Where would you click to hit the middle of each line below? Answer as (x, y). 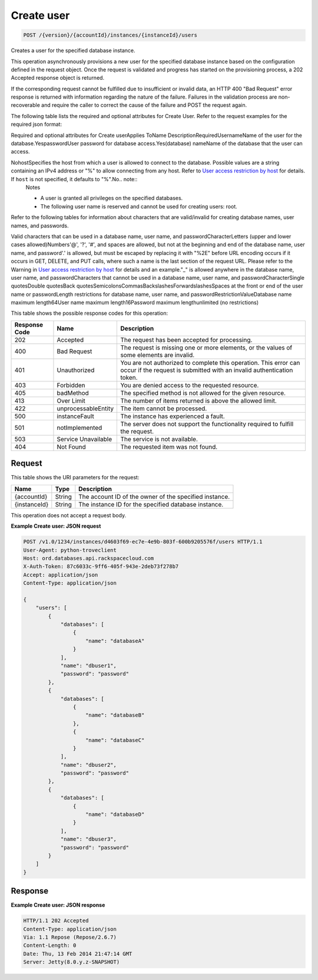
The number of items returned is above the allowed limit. (198, 400)
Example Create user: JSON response (58, 905)
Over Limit (71, 400)
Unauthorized (76, 370)
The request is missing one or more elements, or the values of (206, 347)
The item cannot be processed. (164, 409)
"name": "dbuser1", (89, 665)
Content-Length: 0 (50, 945)
